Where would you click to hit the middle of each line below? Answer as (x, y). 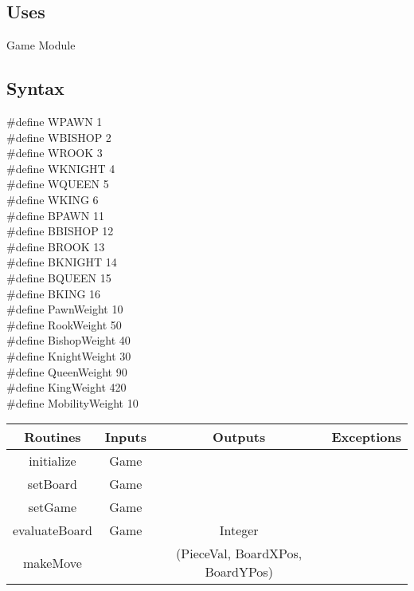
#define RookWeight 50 (64, 324)
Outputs (239, 437)
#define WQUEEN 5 (58, 184)
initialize (53, 461)
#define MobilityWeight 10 (72, 402)
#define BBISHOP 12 (60, 231)
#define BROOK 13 (56, 246)
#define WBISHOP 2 (59, 137)
